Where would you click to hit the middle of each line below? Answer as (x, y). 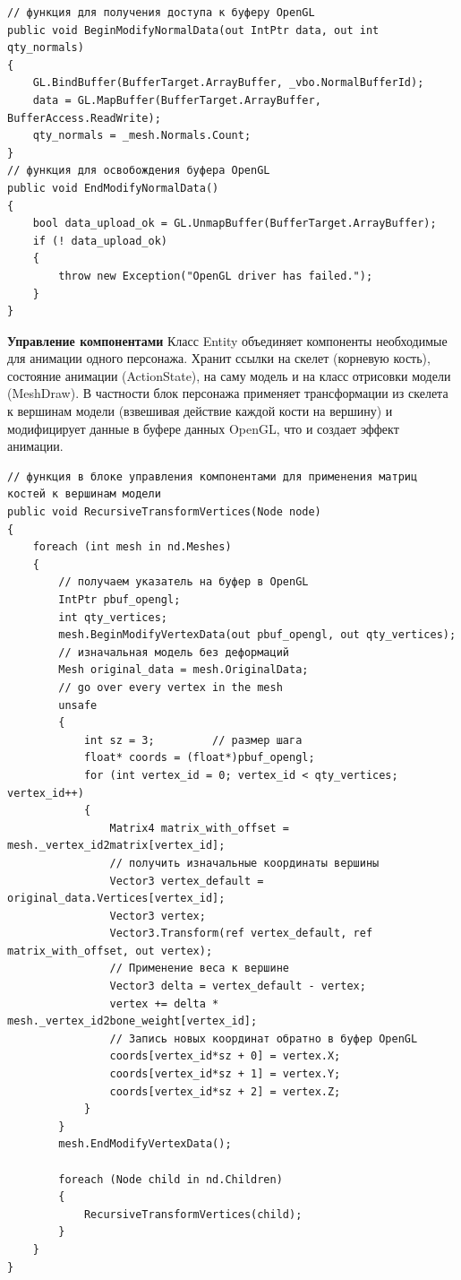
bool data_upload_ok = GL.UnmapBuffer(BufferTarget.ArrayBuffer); (235, 224)
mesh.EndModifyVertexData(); (145, 1144)
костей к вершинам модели (84, 494)
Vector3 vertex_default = (187, 881)
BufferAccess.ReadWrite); (84, 118)
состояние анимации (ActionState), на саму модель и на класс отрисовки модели (229, 375)
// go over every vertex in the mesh (171, 687)
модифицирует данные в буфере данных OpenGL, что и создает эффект (203, 428)
